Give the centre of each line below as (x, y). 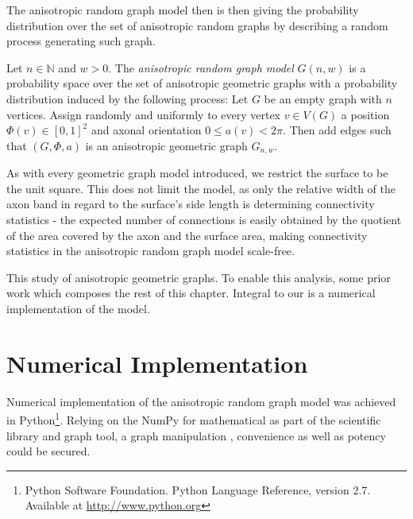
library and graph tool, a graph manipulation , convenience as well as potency (196, 435)
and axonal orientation (146, 130)
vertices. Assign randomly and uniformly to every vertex (143, 114)
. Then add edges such (337, 130)
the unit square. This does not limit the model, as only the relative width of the (201, 188)
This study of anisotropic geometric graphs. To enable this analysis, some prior (199, 277)
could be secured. (48, 451)
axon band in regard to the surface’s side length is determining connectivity (191, 204)
